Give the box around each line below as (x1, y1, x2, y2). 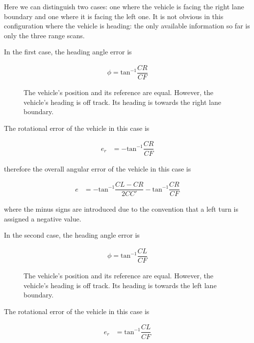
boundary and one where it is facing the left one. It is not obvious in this (4, 11, 224, 21)
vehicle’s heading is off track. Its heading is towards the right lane (24, 97, 221, 107)
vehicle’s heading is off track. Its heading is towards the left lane (24, 280, 217, 290)
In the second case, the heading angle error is (4, 230, 140, 240)
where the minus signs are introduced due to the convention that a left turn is (4, 204, 239, 214)
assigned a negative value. (4, 213, 81, 223)
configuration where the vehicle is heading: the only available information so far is (4, 21, 250, 31)
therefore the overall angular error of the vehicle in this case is (4, 163, 191, 173)
